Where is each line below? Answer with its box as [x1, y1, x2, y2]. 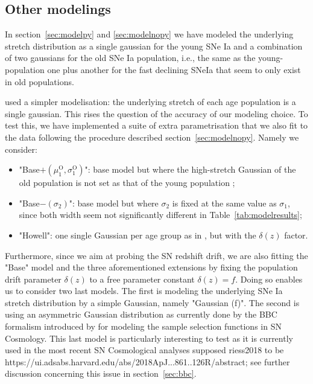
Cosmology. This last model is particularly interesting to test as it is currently [5, 331, 293, 344]
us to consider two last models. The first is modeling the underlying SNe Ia [5, 284, 283, 297]
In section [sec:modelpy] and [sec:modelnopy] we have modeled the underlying [5, 28, 294, 40]
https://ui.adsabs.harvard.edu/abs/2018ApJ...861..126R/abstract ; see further [5, 355, 290, 368]
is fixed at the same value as [172, 196, 277, 209]
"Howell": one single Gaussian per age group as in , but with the [19, 228, 256, 241]
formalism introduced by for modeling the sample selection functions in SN [5, 320, 282, 333]
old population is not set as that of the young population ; [19, 176, 235, 189]
